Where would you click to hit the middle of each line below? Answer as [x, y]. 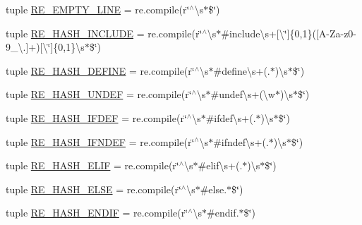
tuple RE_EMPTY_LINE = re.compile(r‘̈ [98, 9]
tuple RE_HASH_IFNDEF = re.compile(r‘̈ [100, 141]
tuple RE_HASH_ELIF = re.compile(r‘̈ [92, 165]
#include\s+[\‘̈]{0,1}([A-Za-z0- [289, 33]
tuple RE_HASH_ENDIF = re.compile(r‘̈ [97, 213]
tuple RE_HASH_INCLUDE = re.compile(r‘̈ [104, 33]
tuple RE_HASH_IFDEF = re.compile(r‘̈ [96, 117]
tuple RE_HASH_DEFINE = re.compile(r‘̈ [100, 70]
